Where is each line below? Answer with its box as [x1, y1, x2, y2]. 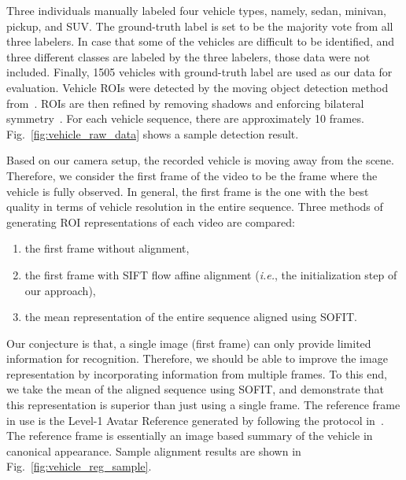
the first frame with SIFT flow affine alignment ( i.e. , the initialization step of [24, 266, 397, 282]
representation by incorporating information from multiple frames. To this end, [6, 365, 387, 382]
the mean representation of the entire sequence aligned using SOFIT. [24, 308, 357, 325]
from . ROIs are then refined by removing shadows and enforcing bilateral [6, 94, 364, 111]
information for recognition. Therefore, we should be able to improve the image [6, 350, 388, 367]
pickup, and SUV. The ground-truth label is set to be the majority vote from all [6, 17, 393, 34]
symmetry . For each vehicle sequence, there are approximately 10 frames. [6, 110, 364, 127]
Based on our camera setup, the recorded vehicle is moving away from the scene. [6, 152, 394, 168]
